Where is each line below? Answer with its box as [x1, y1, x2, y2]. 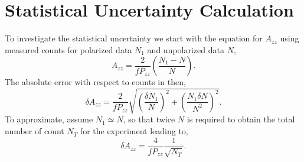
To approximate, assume [5, 113, 93, 125]
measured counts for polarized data [5, 43, 132, 56]
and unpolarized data [147, 43, 224, 56]
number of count [5, 125, 64, 137]
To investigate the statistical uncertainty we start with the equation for [5, 32, 263, 44]
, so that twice [123, 113, 175, 125]
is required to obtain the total [187, 113, 295, 125]
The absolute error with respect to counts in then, [5, 76, 186, 88]
